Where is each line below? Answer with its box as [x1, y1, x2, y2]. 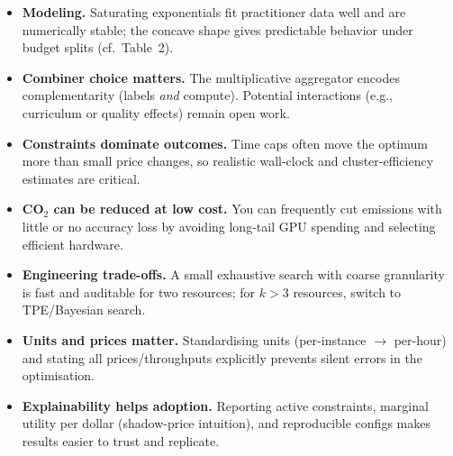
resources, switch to [293, 282, 402, 301]
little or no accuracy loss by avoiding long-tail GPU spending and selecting [22, 216, 436, 235]
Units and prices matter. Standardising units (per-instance [22, 330, 367, 349]
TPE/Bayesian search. [22, 300, 146, 319]
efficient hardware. [22, 234, 123, 253]
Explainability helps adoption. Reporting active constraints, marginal [22, 396, 429, 415]
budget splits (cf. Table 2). [22, 38, 174, 57]
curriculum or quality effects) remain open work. [22, 103, 290, 122]
